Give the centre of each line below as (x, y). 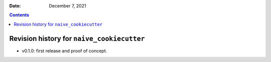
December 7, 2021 (67, 6)
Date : (15, 6)
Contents (19, 15)
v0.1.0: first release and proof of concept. (64, 50)
